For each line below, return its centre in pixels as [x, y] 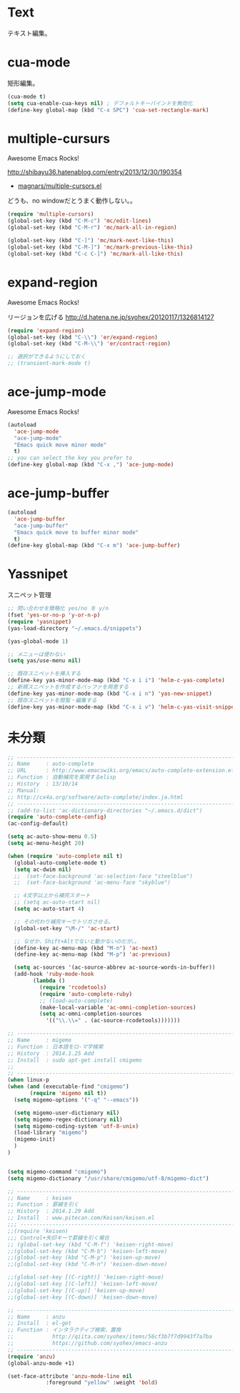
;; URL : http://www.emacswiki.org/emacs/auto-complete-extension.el [121, 771]
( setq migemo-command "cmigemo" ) [57, 1172]
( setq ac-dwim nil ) [43, 869]
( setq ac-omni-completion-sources [90, 1014]
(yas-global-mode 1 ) [38, 641]
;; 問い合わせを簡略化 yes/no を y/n [58, 609]
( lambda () [49, 981]
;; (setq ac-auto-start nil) [57, 902]
